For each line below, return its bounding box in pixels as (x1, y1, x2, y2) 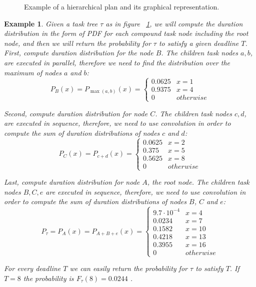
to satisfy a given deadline (158, 37, 239, 48)
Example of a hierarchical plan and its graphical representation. (24, 1, 219, 11)
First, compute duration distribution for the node (4, 47, 153, 58)
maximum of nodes (4, 67, 61, 77)
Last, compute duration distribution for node (4, 177, 140, 187)
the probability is (23, 273, 74, 283)
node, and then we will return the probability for (4, 37, 151, 48)
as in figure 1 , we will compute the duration (105, 18, 243, 28)
